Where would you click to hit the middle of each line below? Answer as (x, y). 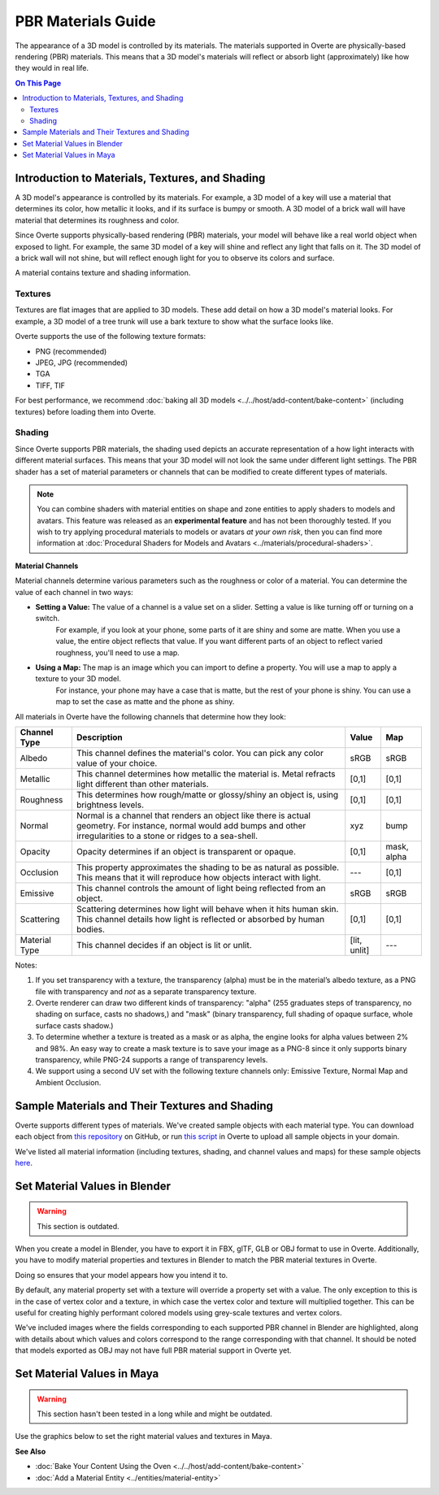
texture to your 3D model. (78, 679)
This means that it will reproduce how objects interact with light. (198, 877)
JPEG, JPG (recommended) (82, 363)
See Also (30, 1451)
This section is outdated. (78, 1226)
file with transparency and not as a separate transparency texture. (146, 991)
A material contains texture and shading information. (103, 273)
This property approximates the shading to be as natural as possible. (208, 867)
